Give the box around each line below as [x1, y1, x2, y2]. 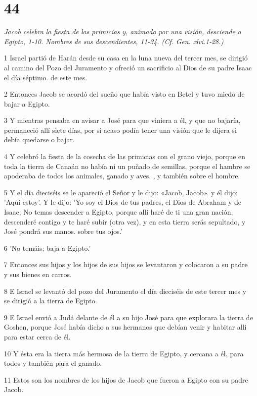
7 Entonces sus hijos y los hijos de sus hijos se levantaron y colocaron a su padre [4, 259, 248, 270]
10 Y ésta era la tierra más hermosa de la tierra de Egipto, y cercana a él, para [4, 348, 244, 358]
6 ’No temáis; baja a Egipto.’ [4, 242, 91, 253]
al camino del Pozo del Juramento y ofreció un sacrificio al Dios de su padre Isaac [4, 62, 252, 72]
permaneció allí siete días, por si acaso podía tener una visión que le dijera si [4, 124, 237, 135]
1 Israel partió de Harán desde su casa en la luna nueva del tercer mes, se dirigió [4, 53, 248, 63]
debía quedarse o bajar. [4, 134, 75, 145]
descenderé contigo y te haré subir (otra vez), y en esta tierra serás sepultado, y [4, 216, 246, 226]
